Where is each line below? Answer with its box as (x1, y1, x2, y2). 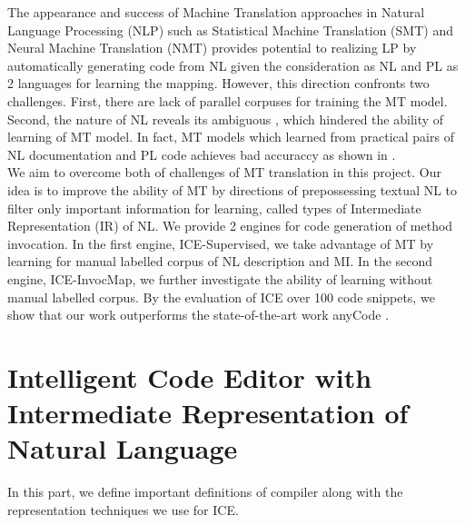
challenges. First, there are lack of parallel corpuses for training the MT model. (7, 91, 448, 110)
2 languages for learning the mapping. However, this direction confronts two (7, 74, 430, 93)
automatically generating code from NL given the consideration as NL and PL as (7, 55, 459, 74)
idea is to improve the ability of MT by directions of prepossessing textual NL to (7, 180, 458, 199)
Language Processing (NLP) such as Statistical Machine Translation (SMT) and (7, 20, 453, 39)
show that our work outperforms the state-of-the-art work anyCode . (7, 305, 390, 324)
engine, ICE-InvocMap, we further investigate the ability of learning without (7, 269, 433, 288)
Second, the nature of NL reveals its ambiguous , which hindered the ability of (7, 109, 444, 128)
